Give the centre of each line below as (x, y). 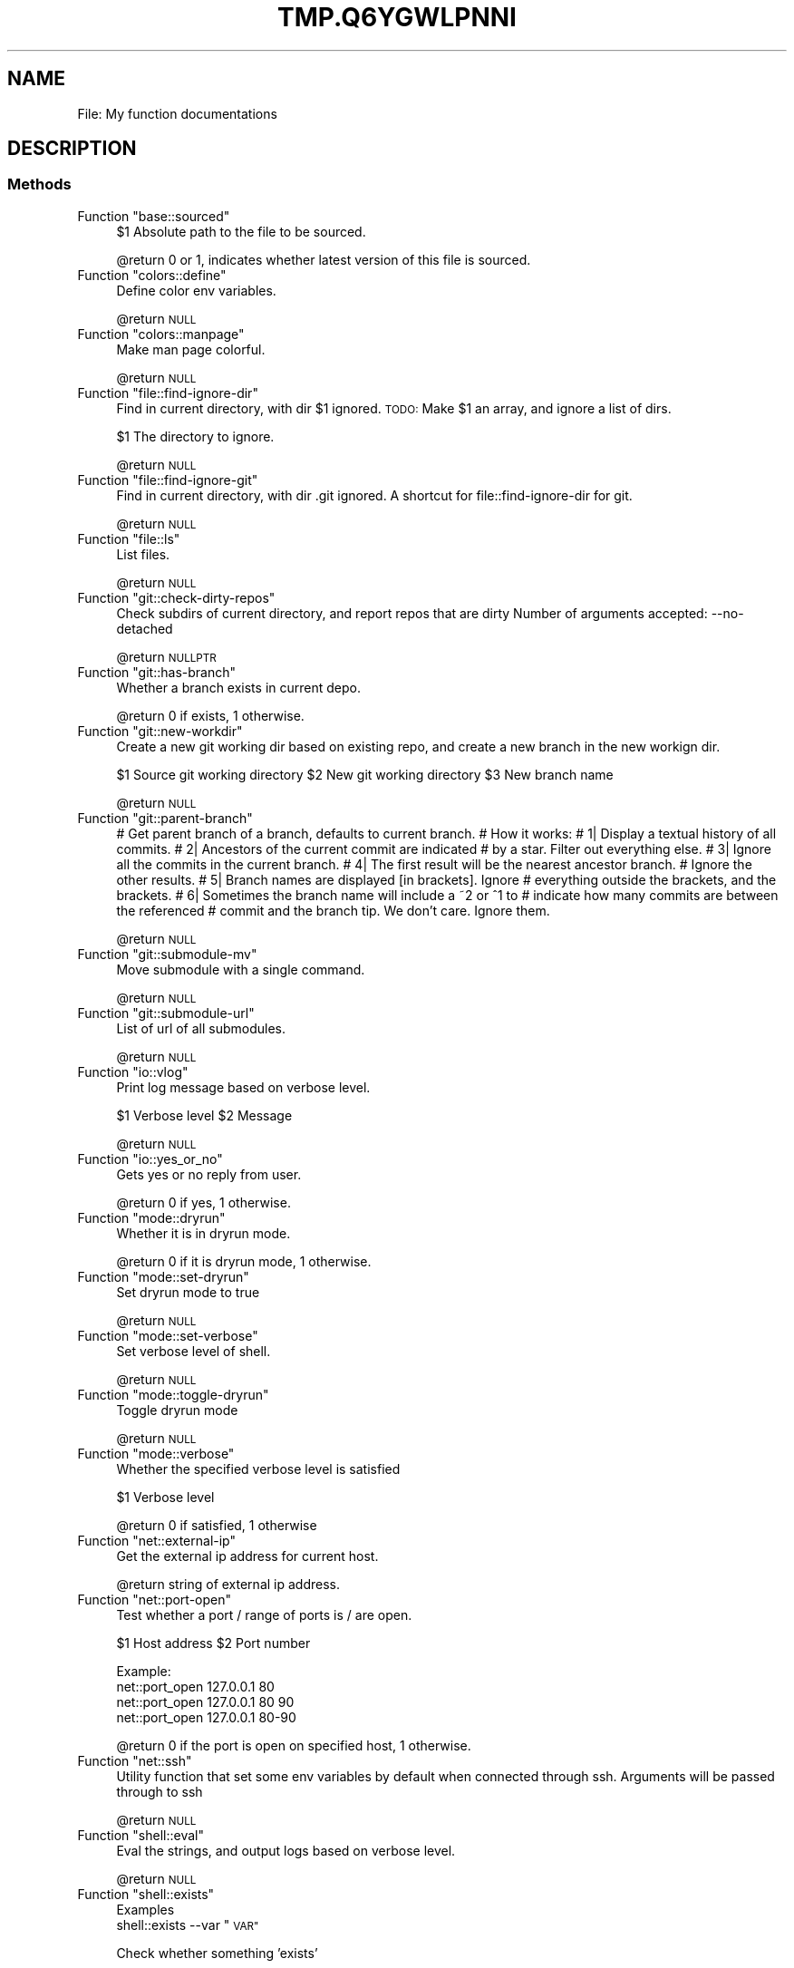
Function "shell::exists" (146, 1894)
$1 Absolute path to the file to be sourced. (241, 231)
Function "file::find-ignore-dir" (168, 393)
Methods (39, 184)
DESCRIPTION (72, 149)
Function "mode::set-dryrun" (163, 1276)
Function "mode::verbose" (156, 1453)
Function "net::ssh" (135, 1760)
